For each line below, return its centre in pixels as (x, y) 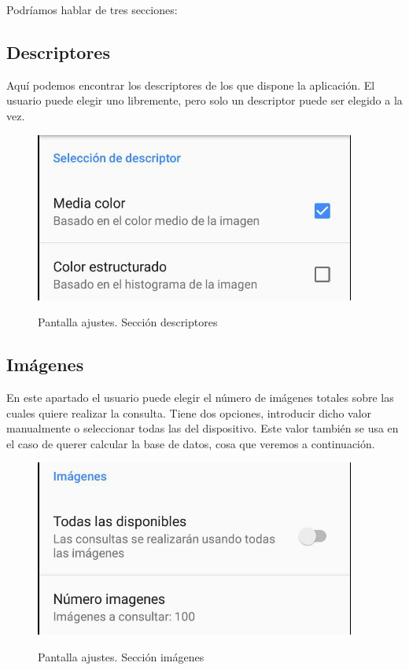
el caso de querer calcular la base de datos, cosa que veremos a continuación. (191, 443)
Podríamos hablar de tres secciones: (92, 9)
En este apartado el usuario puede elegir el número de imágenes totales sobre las (200, 397)
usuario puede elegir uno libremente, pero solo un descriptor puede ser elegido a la (204, 100)
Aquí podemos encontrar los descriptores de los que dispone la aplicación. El (191, 85)
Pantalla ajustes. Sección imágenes (121, 656)
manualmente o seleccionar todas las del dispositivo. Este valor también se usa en (203, 428)
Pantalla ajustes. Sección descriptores (128, 322)
